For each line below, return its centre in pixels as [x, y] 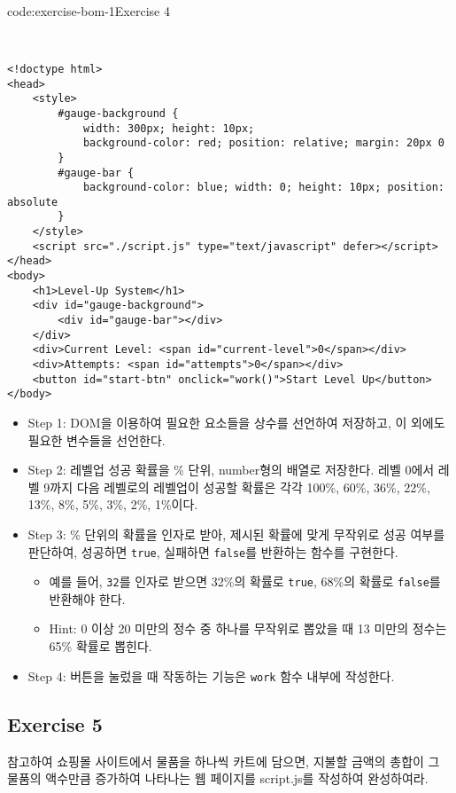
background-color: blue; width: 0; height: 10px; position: [263, 188]
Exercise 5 [55, 723]
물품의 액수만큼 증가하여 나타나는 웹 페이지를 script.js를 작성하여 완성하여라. [218, 778]
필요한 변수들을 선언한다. [97, 440]
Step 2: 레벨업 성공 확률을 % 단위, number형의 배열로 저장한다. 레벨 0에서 [231, 470]
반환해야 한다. [87, 598]
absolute [33, 202]
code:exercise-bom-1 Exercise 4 [89, 11]
